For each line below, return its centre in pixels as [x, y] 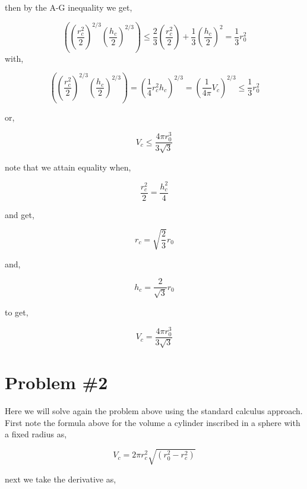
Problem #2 [56, 382]
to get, [17, 312]
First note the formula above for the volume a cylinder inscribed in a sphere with [153, 422]
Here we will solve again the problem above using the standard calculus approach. [154, 411]
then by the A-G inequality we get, [69, 7]
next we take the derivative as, [61, 479]
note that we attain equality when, [68, 167]
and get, [20, 214]
